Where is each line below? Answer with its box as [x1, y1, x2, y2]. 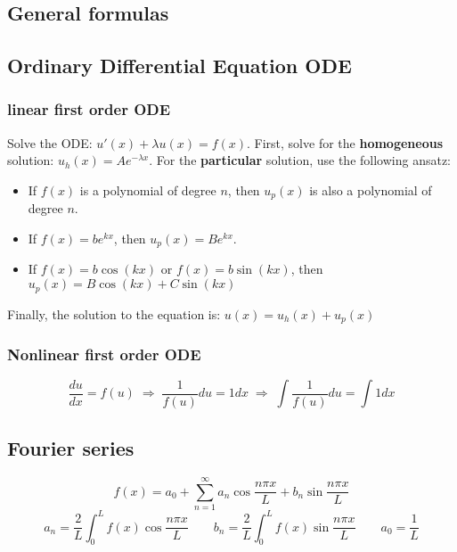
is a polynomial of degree [79, 180, 216, 199]
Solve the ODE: [7, 133, 93, 152]
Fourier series [7, 434, 135, 462]
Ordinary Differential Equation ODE [7, 52, 352, 79]
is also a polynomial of [309, 180, 432, 199]
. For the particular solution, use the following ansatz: [149, 151, 451, 169]
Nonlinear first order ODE [7, 342, 201, 365]
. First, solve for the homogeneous [247, 133, 443, 152]
